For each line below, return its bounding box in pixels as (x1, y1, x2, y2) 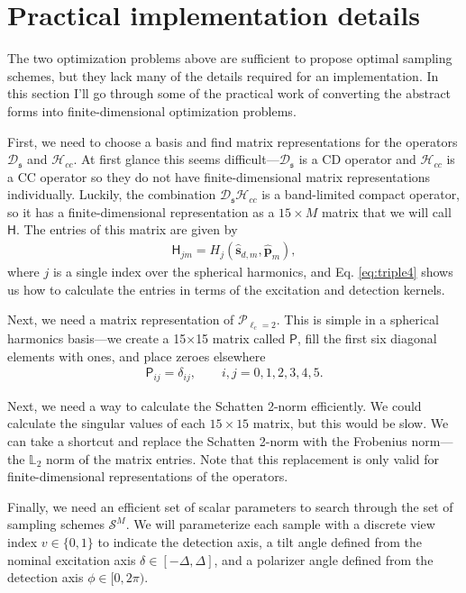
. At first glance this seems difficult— (73, 150, 279, 169)
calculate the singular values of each (7, 414, 206, 433)
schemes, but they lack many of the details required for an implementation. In (7, 66, 439, 85)
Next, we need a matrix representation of (7, 310, 234, 329)
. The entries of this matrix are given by (15, 220, 238, 239)
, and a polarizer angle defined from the (214, 550, 434, 569)
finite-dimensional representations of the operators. (7, 467, 288, 486)
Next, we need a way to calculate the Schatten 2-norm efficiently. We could (7, 396, 422, 415)
